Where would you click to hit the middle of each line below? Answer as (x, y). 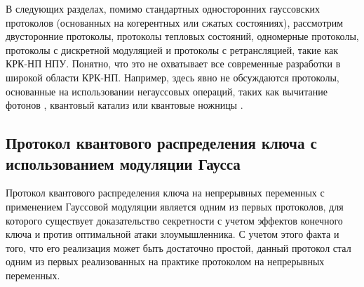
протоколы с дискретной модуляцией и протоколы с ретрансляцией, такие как (172, 49)
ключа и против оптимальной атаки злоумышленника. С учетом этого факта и (173, 234)
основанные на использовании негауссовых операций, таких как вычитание (167, 91)
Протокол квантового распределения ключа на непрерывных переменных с (165, 193)
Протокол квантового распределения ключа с (161, 143)
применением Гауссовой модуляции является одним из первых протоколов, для (175, 206)
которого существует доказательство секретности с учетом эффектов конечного (174, 220)
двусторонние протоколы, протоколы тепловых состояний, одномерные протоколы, (182, 36)
